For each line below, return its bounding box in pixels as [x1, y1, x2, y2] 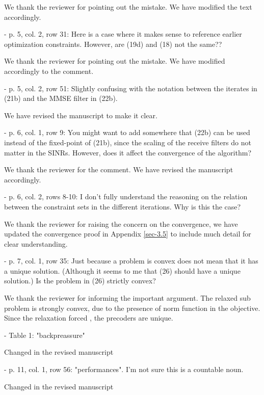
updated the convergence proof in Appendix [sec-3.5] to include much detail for [4, 228, 251, 239]
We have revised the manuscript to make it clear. [4, 110, 157, 120]
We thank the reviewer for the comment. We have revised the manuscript [4, 164, 233, 175]
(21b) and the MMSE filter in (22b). [4, 93, 118, 103]
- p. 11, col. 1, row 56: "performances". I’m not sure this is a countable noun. [4, 364, 244, 375]
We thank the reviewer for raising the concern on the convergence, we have [4, 218, 238, 229]
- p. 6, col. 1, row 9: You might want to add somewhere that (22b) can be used [4, 127, 250, 138]
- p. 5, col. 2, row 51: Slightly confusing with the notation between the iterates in [4, 83, 257, 93]
